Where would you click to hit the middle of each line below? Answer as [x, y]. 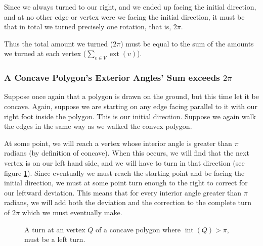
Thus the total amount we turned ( [59, 43]
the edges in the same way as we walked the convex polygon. [98, 126]
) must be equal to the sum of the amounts [187, 43]
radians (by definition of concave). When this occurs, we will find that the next [127, 153]
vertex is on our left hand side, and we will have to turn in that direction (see [124, 162]
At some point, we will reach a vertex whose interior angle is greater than [118, 143]
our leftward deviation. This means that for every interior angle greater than [123, 192]
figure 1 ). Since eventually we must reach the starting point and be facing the [124, 173]
